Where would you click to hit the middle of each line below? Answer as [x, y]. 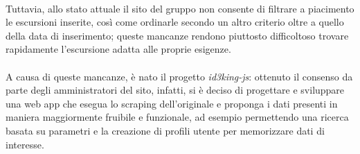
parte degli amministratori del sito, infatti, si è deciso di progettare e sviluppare [175, 90]
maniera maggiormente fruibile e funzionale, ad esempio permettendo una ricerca [177, 117]
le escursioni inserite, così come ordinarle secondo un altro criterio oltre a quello [175, 22]
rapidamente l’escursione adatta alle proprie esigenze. [118, 49]
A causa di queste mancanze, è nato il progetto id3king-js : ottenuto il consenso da [179, 76]
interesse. [25, 144]
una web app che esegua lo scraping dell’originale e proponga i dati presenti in [172, 103]
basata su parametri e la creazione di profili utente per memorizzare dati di [165, 130]
